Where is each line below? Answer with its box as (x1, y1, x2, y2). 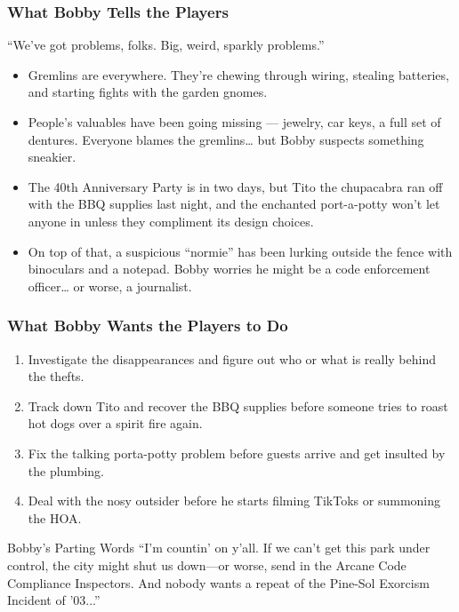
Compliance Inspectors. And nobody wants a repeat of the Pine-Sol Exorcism (7, 573, 430, 592)
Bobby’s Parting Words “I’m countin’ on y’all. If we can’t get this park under (7, 538, 431, 557)
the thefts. (28, 367, 85, 385)
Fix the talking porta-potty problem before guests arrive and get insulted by (28, 443, 446, 462)
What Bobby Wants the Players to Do (7, 314, 288, 337)
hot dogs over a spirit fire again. (28, 414, 203, 433)
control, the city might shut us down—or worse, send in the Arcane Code (7, 555, 407, 574)
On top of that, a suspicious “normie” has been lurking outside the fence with (28, 242, 453, 260)
